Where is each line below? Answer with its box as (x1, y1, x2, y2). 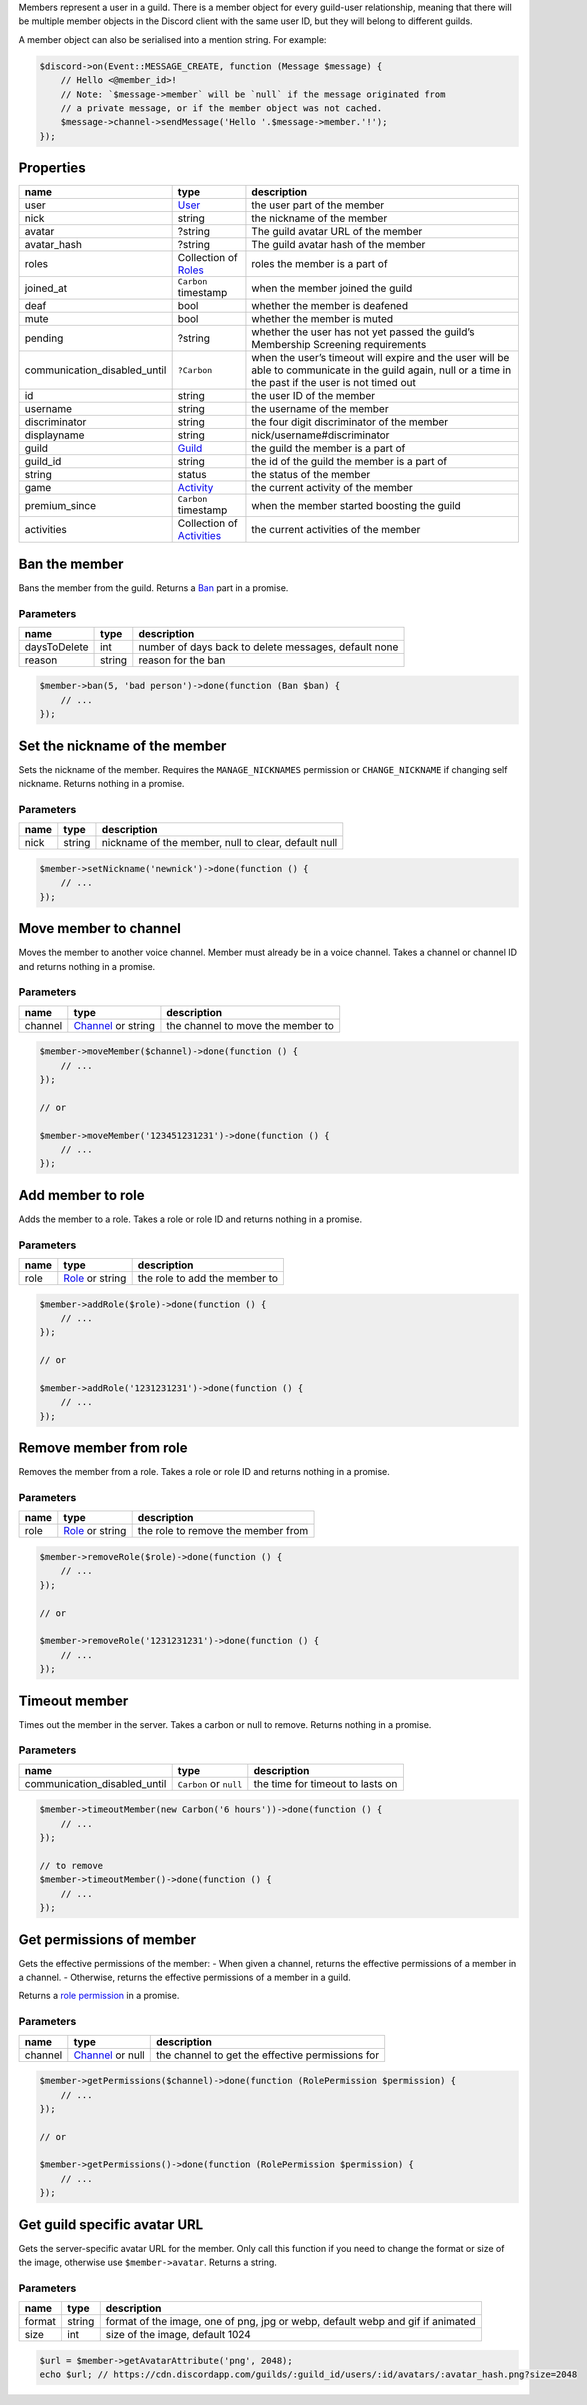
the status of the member (251, 468, 371, 482)
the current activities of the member (251, 523, 421, 537)
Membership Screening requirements (251, 338, 427, 352)
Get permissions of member (18, 1931, 197, 1948)
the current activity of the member (251, 481, 414, 495)
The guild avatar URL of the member (251, 225, 423, 239)
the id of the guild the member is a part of (251, 455, 448, 469)
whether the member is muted (251, 312, 394, 326)
